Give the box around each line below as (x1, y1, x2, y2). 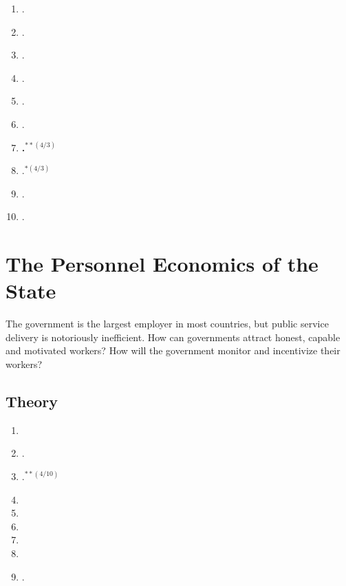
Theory (6, 391, 58, 412)
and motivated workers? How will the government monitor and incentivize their (6, 343, 340, 358)
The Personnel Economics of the (6, 250, 318, 278)
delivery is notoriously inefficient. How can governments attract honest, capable (6, 329, 340, 344)
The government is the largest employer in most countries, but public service (6, 316, 329, 331)
